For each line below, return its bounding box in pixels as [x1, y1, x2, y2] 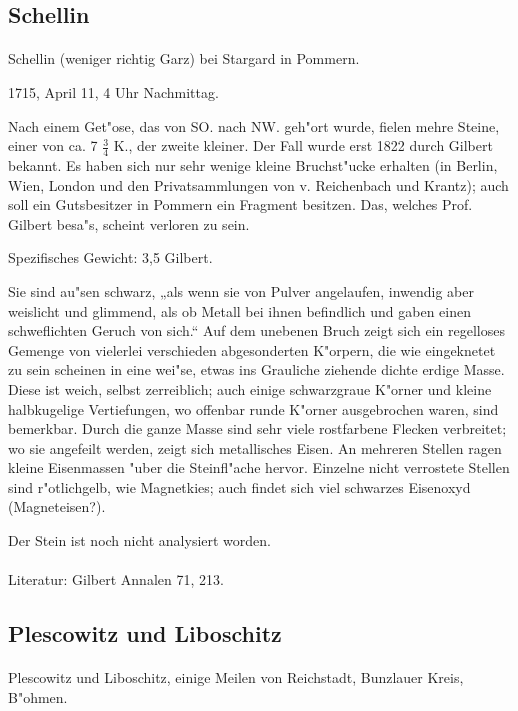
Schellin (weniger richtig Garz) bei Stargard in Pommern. [8, 48, 360, 69]
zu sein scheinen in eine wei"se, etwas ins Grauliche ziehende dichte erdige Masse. [8, 359, 505, 380]
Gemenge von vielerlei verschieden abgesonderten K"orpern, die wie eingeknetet [8, 339, 496, 360]
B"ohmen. [8, 686, 68, 707]
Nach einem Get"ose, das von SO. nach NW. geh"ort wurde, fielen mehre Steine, [8, 115, 500, 136]
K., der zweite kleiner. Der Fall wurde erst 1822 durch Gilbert [113, 135, 493, 156]
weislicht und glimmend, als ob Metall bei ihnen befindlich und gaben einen [8, 300, 471, 321]
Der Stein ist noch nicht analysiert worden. [8, 530, 271, 551]
